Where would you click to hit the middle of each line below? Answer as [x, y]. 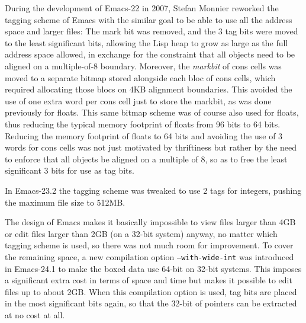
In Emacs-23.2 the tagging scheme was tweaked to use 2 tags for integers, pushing [153, 190]
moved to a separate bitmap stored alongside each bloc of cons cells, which [140, 77]
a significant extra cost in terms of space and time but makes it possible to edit [149, 280]
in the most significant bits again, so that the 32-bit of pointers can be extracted [151, 303]
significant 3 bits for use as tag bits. [70, 170]
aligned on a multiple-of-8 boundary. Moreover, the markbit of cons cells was [143, 65]
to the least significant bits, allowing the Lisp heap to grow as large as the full [146, 42]
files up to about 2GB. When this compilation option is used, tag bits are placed [151, 291]
